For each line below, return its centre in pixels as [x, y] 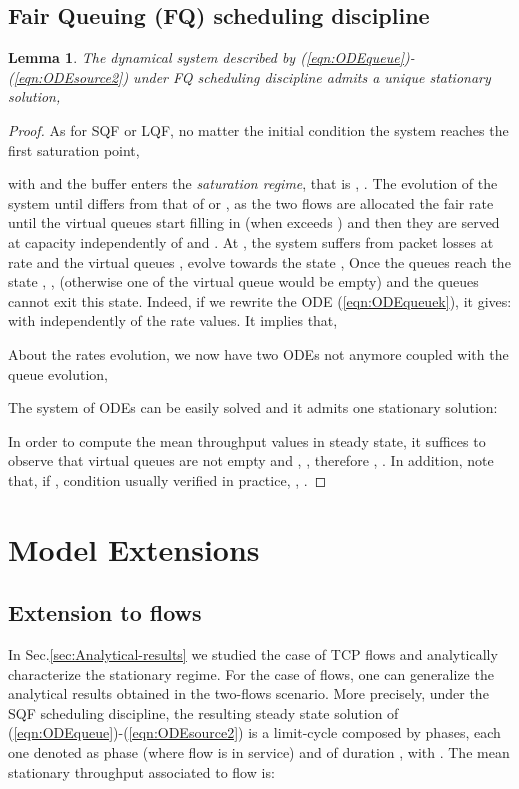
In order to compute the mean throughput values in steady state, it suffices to [247, 440]
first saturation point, [74, 149]
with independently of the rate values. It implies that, [173, 320]
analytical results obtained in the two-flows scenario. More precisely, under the [248, 693]
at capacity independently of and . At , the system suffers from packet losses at [251, 241]
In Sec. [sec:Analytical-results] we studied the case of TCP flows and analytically [253, 654]
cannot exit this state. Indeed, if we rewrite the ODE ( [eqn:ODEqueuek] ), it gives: [260, 300]
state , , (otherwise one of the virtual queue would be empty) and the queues [243, 281]
